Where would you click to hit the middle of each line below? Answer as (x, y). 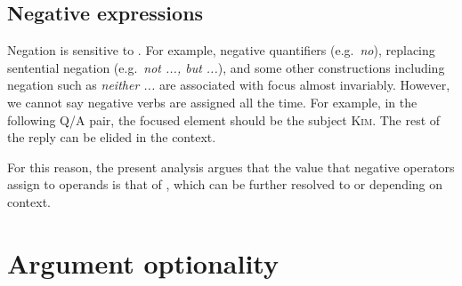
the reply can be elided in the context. (112, 137)
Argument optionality (143, 262)
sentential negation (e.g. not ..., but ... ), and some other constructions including (226, 67)
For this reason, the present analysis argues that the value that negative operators (231, 167)
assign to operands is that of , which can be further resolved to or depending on (225, 184)
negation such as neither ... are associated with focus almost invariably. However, (229, 85)
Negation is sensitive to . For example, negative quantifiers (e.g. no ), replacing (221, 50)
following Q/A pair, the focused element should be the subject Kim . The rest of (224, 119)
